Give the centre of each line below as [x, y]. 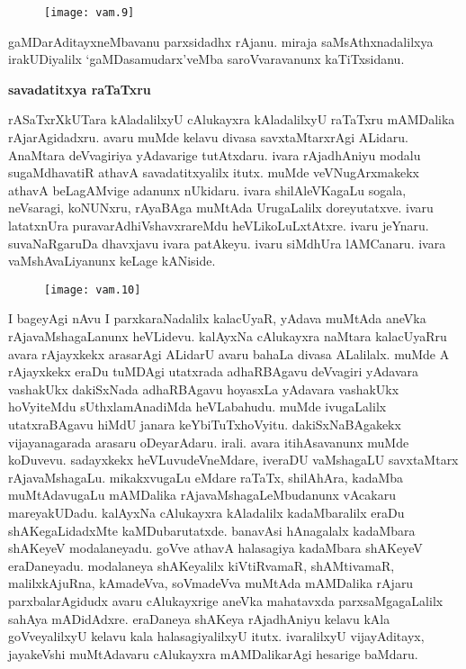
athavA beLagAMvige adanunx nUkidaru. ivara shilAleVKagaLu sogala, [207, 190]
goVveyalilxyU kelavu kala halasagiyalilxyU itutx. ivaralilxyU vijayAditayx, [216, 636]
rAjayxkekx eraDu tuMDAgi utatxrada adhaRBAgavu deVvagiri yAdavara [214, 371]
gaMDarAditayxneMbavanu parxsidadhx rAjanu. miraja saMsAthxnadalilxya [221, 41]
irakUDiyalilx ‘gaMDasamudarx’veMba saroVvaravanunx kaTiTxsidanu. [206, 59]
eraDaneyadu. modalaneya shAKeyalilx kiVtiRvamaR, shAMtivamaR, [202, 565]
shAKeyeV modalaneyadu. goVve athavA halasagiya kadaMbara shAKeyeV [215, 548]
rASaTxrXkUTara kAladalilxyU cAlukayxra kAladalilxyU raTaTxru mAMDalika [232, 119]
